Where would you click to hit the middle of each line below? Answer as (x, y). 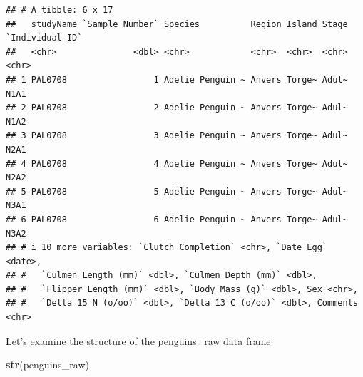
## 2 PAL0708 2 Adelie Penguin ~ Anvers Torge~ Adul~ (177, 108)
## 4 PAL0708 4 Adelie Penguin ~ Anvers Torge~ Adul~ (177, 164)
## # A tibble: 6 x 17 (60, 10)
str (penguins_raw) (47, 365)
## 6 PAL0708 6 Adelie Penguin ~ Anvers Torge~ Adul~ (177, 219)
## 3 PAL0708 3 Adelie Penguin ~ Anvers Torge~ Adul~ (177, 136)
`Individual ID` (44, 38)
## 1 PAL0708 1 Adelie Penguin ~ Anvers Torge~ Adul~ (177, 79)
